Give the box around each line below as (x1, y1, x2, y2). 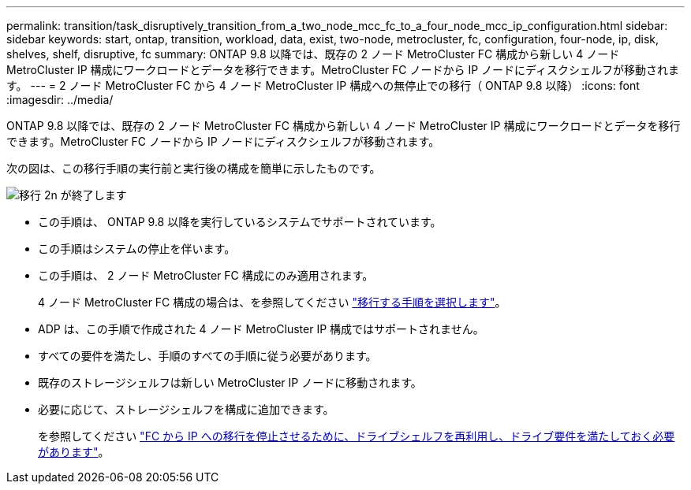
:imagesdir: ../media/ (6, 93, 114, 106)
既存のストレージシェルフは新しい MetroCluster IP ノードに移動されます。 (38, 376, 422, 389)
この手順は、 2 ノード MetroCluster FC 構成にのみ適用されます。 (38, 269, 374, 282)
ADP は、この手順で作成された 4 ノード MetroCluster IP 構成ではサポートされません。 (38, 322, 484, 336)
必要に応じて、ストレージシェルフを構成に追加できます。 (38, 403, 334, 416)
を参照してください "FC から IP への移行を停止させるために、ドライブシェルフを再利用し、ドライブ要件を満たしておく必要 (38, 429, 675, 443)
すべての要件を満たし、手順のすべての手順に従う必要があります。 (38, 349, 377, 362)
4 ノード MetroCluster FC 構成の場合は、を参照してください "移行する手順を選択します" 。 (38, 295, 506, 309)
